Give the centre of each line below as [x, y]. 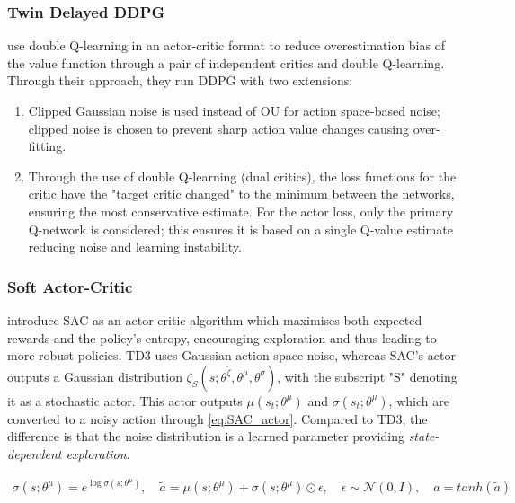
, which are [419, 400]
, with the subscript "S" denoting [367, 376]
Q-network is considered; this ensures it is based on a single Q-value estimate [240, 229]
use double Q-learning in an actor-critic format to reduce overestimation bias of [226, 45]
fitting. [47, 146]
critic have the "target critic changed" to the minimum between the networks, [241, 194]
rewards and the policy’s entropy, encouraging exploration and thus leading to [222, 337]
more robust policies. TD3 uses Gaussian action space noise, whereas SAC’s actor [231, 355]
